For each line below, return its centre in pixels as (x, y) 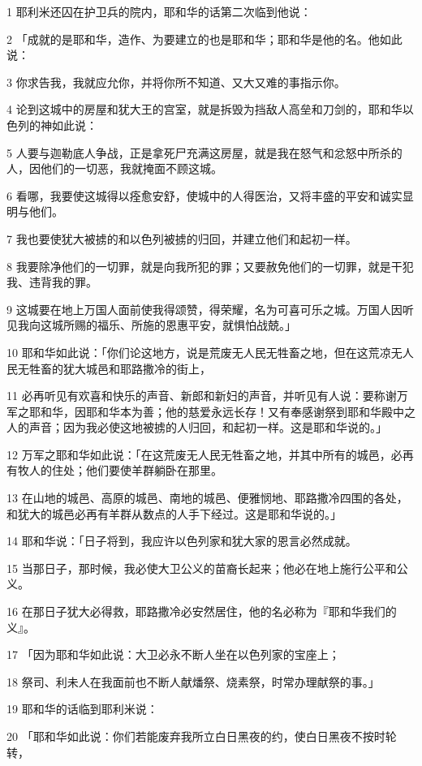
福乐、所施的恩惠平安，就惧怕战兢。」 (196, 325)
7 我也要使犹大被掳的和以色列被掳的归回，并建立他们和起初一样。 (182, 238)
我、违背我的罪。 (52, 282)
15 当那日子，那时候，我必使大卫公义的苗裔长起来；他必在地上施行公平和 (202, 568)
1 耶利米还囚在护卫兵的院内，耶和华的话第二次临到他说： (159, 11)
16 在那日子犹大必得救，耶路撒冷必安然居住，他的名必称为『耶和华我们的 (202, 611)
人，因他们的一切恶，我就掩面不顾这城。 (114, 168)
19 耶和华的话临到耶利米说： (82, 709)
